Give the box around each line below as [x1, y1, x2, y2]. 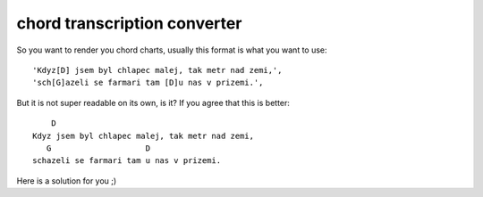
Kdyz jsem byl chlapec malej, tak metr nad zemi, [32, 130, 255, 141]
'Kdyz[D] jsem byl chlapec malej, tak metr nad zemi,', [32, 65, 283, 75]
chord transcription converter [16, 13, 242, 33]
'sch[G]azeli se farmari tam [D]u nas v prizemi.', [32, 78, 264, 88]
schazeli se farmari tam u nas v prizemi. [32, 156, 222, 166]
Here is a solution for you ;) [16, 175, 117, 186]
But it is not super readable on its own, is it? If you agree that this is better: [16, 97, 291, 108]
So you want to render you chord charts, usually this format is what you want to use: [16, 45, 327, 55]
